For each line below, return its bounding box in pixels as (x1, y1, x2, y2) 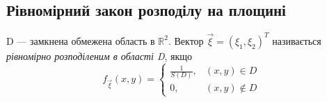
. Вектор (168, 33, 204, 48)
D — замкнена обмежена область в (6, 33, 155, 48)
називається (272, 33, 321, 48)
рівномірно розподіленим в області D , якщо (6, 48, 193, 63)
